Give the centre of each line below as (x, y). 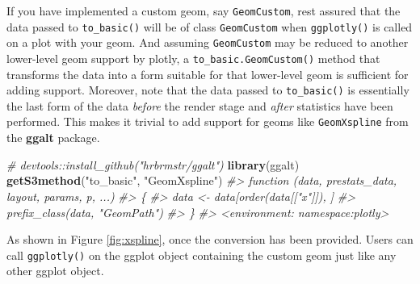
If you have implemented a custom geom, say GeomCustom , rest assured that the (204, 10)
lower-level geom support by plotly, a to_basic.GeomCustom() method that (193, 58)
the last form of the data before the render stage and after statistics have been (200, 105)
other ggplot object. (55, 271)
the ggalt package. (53, 138)
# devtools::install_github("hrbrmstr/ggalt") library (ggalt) (153, 164)
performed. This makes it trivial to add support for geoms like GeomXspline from (208, 121)
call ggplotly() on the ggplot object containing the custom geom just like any (202, 255)
